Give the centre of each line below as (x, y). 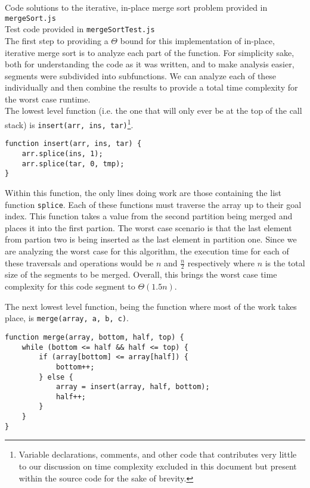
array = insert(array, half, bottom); (133, 387)
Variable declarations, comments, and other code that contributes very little (158, 454)
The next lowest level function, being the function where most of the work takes (151, 306)
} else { (56, 377)
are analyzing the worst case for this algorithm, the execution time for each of (147, 251)
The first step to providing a (57, 40)
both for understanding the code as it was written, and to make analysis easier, (150, 64)
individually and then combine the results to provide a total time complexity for (151, 87)
